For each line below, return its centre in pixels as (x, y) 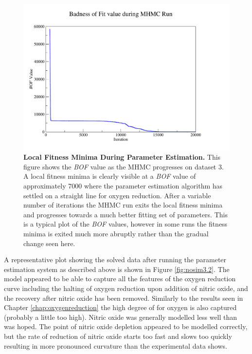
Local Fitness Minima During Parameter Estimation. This (122, 157)
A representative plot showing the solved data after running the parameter (115, 260)
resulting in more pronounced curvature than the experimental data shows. (116, 345)
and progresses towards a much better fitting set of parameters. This (126, 214)
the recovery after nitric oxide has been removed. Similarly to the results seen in (124, 298)
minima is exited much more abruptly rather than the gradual (116, 233)
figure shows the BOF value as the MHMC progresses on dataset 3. (124, 166)
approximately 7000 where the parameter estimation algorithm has (123, 186)
